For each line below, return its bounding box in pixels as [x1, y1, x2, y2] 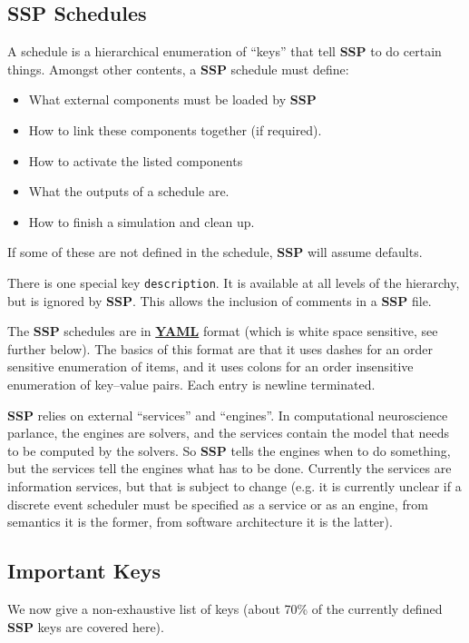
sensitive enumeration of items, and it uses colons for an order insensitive [7, 357, 414, 376]
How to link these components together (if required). [28, 120, 322, 139]
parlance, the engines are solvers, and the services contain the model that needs [7, 423, 450, 442]
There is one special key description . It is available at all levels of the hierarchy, [7, 272, 460, 292]
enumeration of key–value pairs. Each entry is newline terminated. [7, 374, 376, 393]
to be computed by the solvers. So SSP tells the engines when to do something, [7, 440, 451, 460]
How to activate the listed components [28, 151, 243, 170]
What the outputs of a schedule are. [28, 182, 230, 201]
